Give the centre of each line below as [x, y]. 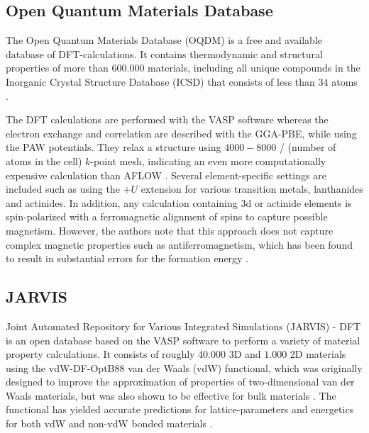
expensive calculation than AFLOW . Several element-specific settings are [166, 175]
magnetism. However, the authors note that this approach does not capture [170, 230]
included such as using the [63, 189]
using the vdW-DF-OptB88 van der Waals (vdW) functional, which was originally [184, 367]
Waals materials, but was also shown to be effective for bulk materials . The [171, 395]
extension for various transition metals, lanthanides [252, 189]
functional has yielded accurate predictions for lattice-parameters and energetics [180, 409]
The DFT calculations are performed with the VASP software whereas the [167, 119]
